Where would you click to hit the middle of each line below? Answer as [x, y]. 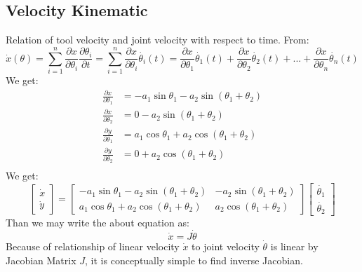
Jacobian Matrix [41, 260]
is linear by [294, 246]
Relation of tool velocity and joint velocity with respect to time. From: [157, 40]
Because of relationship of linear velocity [93, 246]
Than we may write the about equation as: [98, 223]
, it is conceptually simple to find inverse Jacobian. [194, 260]
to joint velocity [226, 246]
